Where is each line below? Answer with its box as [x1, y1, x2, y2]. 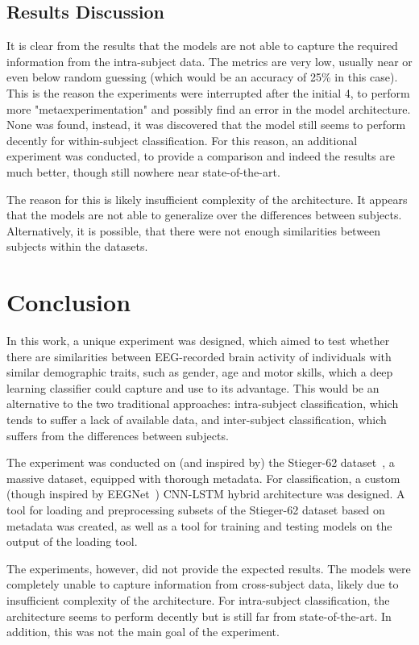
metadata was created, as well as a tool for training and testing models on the [6, 517, 392, 534]
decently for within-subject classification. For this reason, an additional [6, 131, 358, 148]
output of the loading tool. [6, 533, 138, 550]
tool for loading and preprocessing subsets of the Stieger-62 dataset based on [6, 501, 385, 518]
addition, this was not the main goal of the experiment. [6, 623, 280, 640]
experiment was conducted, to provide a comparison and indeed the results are [6, 148, 395, 164]
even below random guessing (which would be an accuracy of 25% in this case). [6, 69, 398, 85]
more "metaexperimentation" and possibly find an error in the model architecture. [6, 100, 411, 117]
